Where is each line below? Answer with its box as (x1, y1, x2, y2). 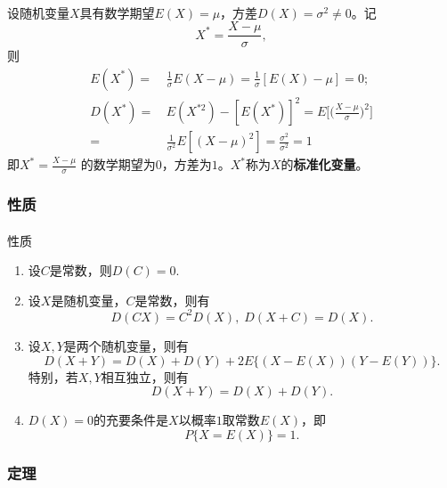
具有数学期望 (79, 3, 155, 21)
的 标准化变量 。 (280, 155, 369, 174)
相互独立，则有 (101, 367, 189, 386)
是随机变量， (51, 290, 126, 309)
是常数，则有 (134, 290, 210, 309)
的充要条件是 (93, 411, 169, 429)
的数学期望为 (80, 155, 156, 174)
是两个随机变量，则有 (63, 336, 189, 354)
